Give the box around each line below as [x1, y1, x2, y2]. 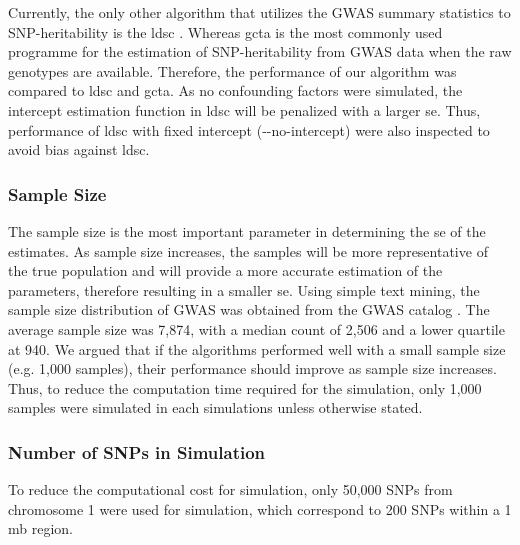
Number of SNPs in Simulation [8, 439, 266, 464]
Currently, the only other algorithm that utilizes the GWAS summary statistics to [8, 2, 511, 22]
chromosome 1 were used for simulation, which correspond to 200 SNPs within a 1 [8, 498, 512, 519]
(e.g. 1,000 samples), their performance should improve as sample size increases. [8, 358, 497, 379]
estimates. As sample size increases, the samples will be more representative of [8, 240, 488, 261]
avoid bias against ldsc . [8, 139, 150, 160]
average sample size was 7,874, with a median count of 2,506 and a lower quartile [8, 318, 505, 339]
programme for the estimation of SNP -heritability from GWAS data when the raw [8, 41, 512, 62]
